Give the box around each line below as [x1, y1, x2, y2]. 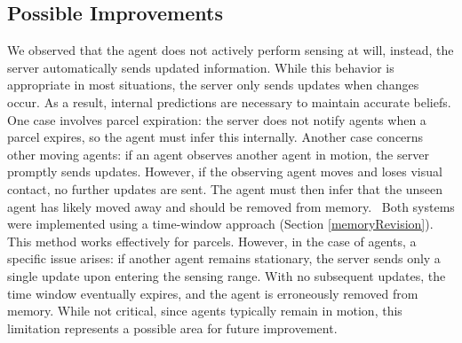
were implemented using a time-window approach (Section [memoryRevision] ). [7, 214, 434, 233]
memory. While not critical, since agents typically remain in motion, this [7, 301, 402, 320]
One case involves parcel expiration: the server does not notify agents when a [7, 110, 426, 129]
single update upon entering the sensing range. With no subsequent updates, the [7, 266, 446, 285]
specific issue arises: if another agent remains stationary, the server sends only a [7, 249, 441, 268]
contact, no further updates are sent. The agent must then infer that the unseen [7, 179, 443, 198]
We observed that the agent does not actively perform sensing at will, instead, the [7, 41, 454, 59]
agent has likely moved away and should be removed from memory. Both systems [7, 197, 455, 215]
